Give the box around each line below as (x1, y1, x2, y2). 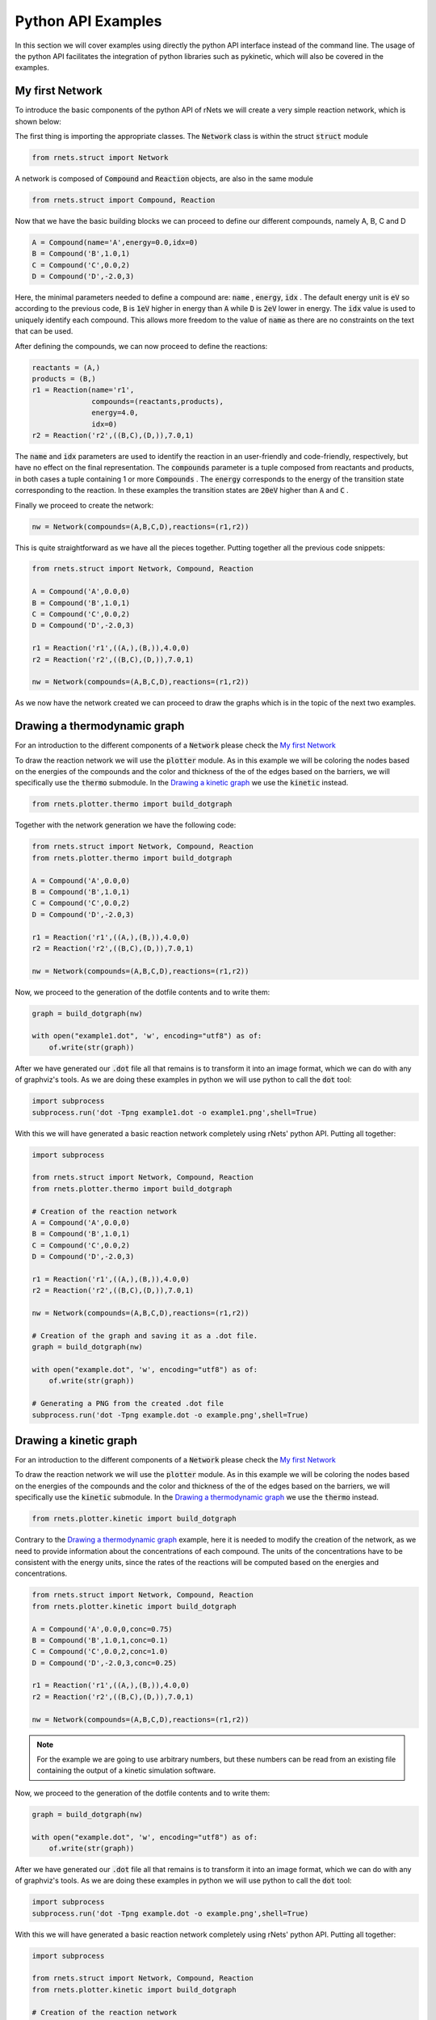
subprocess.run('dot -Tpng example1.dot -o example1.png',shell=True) (31, 1108, 318, 1117)
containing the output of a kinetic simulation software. (36, 1765, 216, 1775)
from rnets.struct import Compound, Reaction (31, 195, 216, 204)
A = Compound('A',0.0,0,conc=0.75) (31, 1624, 173, 1634)
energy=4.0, (91, 408, 139, 418)
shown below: (15, 116, 62, 126)
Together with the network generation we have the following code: (15, 820, 237, 830)
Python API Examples (15, 12, 162, 30)
